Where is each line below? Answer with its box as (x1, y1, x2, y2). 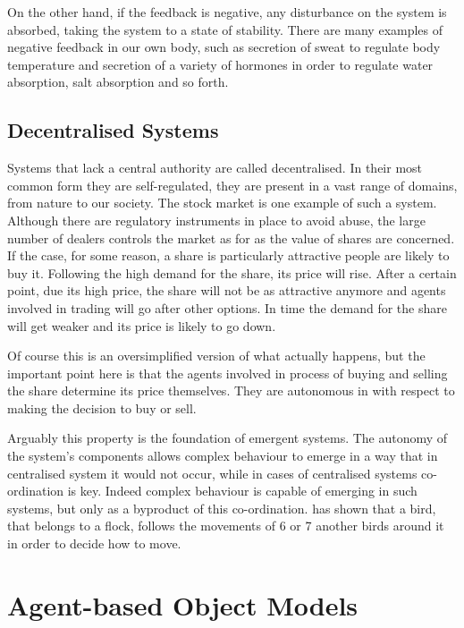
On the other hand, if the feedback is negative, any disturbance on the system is (7, 3, 447, 21)
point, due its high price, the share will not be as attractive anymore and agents (7, 281, 446, 300)
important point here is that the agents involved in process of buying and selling (7, 363, 448, 382)
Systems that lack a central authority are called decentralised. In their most (7, 158, 423, 177)
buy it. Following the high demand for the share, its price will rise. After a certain (7, 263, 457, 282)
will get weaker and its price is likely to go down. (7, 316, 276, 335)
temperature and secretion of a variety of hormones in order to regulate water (7, 55, 434, 73)
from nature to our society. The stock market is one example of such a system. (7, 193, 437, 212)
